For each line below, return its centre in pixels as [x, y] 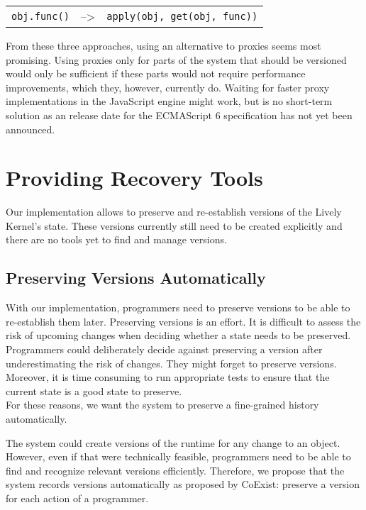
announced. [30, 129]
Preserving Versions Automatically [136, 278]
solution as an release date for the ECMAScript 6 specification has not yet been [179, 115]
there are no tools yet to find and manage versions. [116, 239]
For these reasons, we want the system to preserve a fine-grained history [162, 405]
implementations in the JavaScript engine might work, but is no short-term [169, 101]
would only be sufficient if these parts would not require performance [156, 73]
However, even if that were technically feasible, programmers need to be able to [178, 456]
